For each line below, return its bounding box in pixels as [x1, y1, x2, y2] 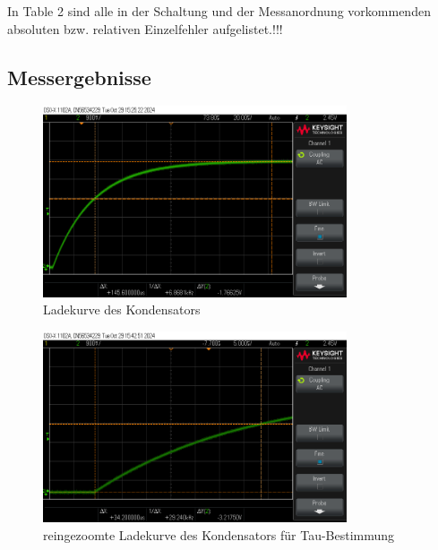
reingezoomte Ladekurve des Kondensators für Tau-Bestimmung [43, 525, 395, 544]
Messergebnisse [7, 63, 151, 90]
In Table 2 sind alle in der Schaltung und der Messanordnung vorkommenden [7, 2, 431, 20]
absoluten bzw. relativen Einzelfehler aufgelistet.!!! [7, 19, 283, 38]
